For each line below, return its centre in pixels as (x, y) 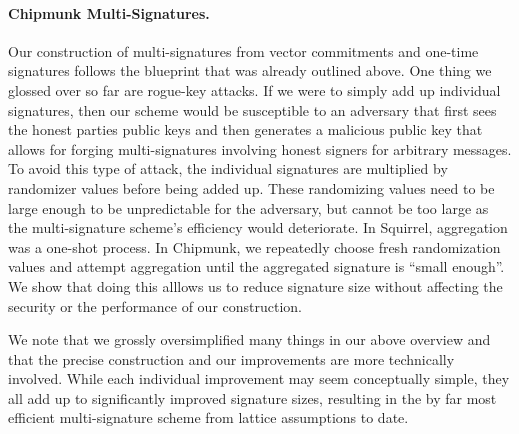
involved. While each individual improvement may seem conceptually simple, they (259, 378)
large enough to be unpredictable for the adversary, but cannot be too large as (248, 207)
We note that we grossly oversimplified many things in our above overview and (249, 339)
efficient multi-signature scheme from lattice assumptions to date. (208, 417)
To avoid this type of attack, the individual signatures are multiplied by (228, 168)
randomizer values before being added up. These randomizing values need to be (251, 187)
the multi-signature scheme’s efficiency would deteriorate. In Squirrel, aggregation (258, 227)
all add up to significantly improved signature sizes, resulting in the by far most (252, 397)
